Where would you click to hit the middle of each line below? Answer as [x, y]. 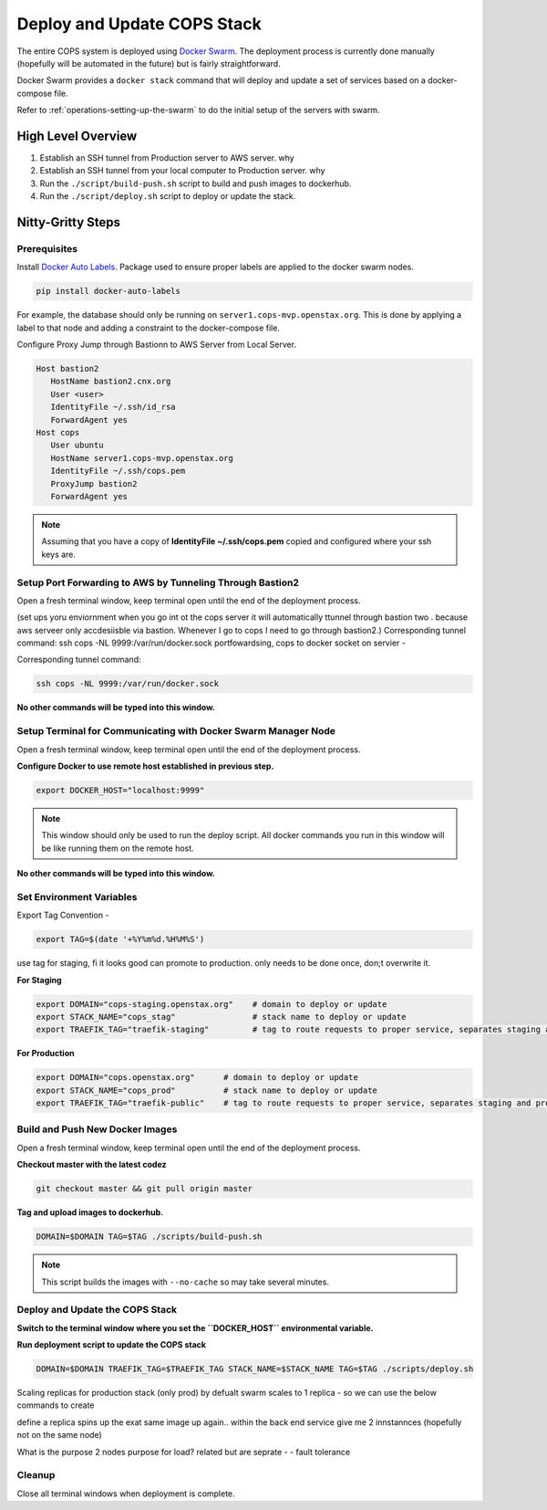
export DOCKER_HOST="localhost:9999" [120, 790]
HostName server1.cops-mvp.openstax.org [142, 458]
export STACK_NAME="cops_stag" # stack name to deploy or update [221, 1017]
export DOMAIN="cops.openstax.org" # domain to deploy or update [197, 1078]
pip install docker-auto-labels [108, 291]
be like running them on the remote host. [118, 848]
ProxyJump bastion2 [94, 483]
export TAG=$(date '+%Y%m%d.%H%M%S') [120, 939]
